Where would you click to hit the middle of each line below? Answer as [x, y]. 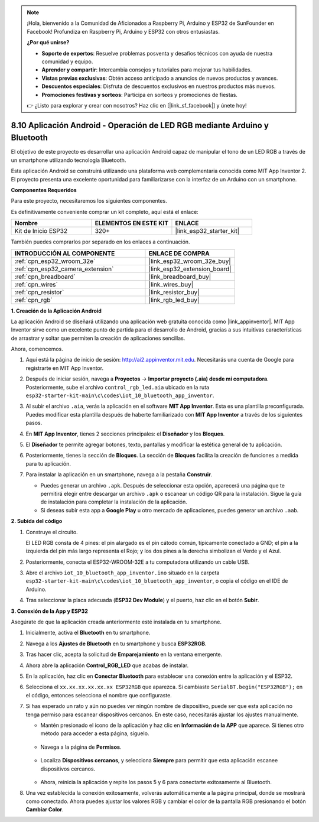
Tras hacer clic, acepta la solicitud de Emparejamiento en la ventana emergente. [124, 654]
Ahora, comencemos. [37, 349]
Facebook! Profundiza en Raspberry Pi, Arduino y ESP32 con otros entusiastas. [123, 31]
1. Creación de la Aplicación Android [56, 311]
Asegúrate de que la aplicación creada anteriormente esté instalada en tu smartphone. [116, 622]
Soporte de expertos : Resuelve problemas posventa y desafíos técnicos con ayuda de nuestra [157, 53]
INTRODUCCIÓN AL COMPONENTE [65, 253]
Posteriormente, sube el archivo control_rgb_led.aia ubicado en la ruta [118, 387]
